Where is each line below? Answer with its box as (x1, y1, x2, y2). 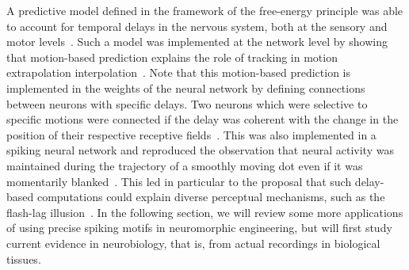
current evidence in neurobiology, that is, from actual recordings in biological (6, 234, 380, 251)
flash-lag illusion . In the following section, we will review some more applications (6, 203, 403, 220)
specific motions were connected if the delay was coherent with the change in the (6, 111, 399, 127)
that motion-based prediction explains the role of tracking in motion (6, 48, 338, 65)
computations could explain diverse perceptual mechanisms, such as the (36, 188, 385, 205)
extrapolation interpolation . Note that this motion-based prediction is (6, 64, 351, 81)
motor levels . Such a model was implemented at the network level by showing (6, 33, 388, 50)
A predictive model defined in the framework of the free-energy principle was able (6, 2, 403, 18)
